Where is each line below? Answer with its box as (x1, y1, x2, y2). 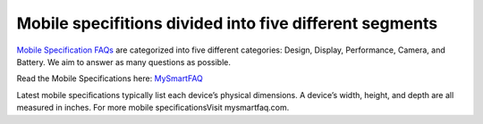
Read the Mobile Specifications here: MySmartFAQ (16, 73, 203, 84)
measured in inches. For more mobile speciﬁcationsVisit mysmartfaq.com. (16, 103, 290, 113)
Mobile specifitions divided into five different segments (16, 13, 438, 33)
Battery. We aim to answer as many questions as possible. (16, 56, 232, 67)
